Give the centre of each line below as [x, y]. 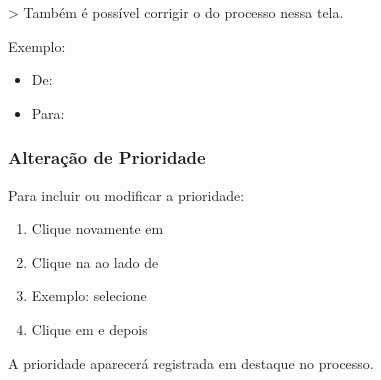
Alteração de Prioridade [107, 157]
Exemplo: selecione [89, 295]
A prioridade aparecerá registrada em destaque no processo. [191, 362]
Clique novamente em [97, 228]
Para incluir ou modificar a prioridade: [126, 194]
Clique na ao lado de [95, 261]
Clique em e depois [89, 328]
